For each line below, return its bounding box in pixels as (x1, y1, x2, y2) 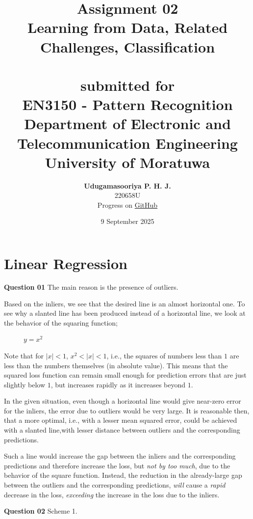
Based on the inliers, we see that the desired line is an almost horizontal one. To (4, 298, 245, 308)
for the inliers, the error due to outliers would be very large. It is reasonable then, (4, 405, 250, 415)
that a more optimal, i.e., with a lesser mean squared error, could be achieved (4, 415, 237, 425)
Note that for (4, 350, 44, 360)
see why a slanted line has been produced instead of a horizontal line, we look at (4, 308, 246, 318)
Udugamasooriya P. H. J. (84, 180, 171, 191)
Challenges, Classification (40, 36, 215, 56)
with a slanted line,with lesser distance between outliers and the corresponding (4, 425, 240, 435)
